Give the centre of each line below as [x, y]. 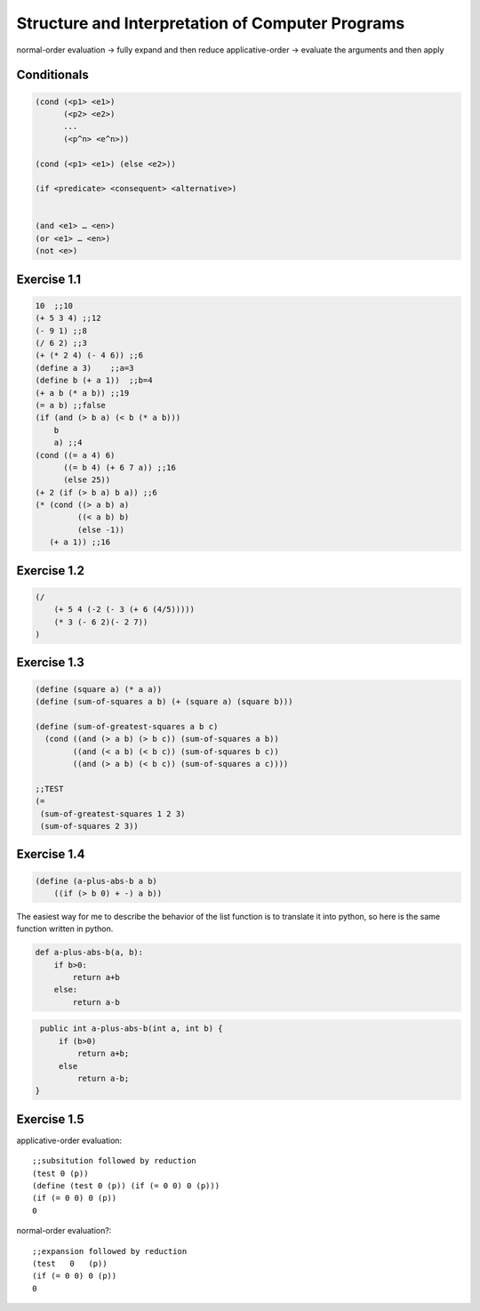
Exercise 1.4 [51, 854]
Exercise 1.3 [50, 663]
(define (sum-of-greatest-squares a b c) [127, 726]
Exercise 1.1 [49, 279]
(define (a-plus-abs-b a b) [96, 881]
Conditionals [52, 75]
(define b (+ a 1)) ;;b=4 [94, 381]
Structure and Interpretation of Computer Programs [211, 23]
